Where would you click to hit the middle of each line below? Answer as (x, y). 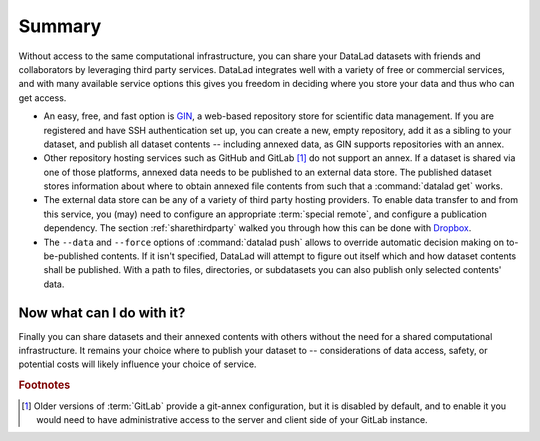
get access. (42, 97)
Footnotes (44, 385)
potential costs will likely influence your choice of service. (137, 364)
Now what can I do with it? (102, 312)
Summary (60, 26)
